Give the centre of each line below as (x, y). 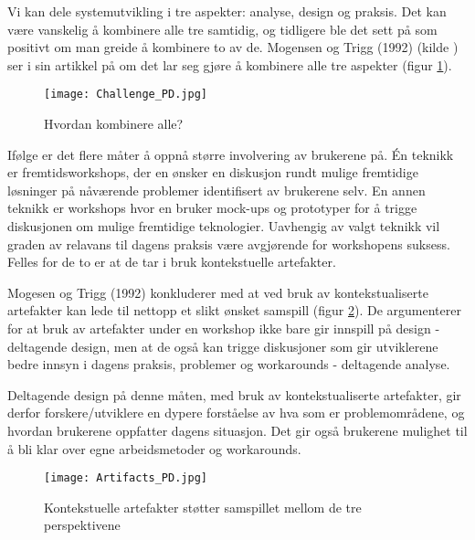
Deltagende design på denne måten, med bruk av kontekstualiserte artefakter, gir (234, 394)
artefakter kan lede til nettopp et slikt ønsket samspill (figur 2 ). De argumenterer (234, 310)
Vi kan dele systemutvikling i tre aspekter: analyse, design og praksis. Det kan (227, 11)
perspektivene (82, 525)
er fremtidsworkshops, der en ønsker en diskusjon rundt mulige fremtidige (213, 172)
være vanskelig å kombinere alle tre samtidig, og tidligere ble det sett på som (222, 29)
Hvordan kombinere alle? (114, 124)
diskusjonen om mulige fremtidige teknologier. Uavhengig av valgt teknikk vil (224, 226)
